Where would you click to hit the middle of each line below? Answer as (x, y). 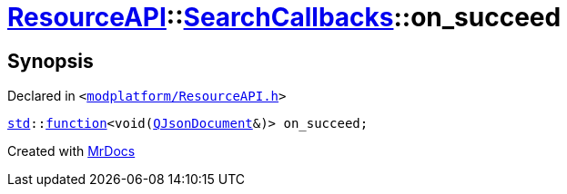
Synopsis (51, 61)
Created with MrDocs (71, 151)
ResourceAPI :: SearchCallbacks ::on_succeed (284, 17)
